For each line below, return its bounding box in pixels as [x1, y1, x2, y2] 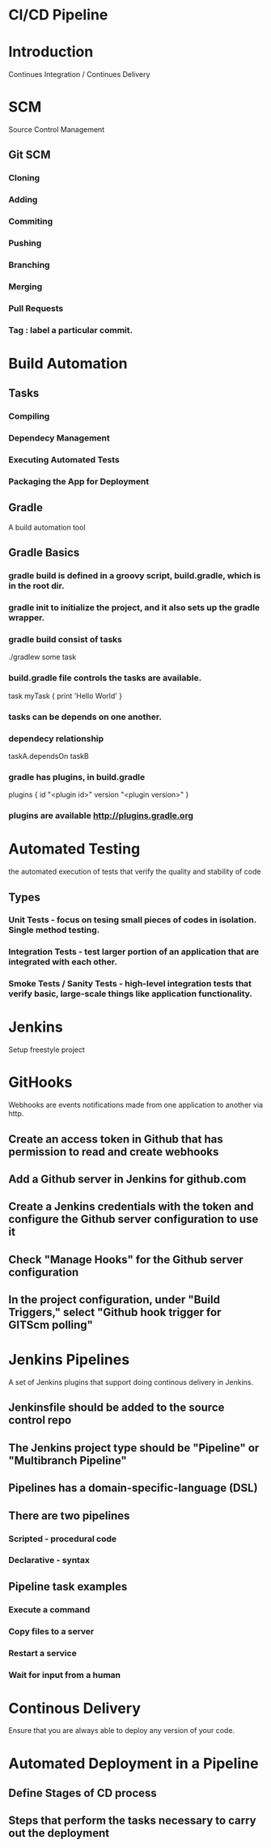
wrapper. [8, 612, 45, 624]
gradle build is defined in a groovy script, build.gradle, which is [8, 570, 261, 581]
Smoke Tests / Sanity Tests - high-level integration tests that [8, 978, 252, 990]
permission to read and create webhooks [8, 1144, 219, 1159]
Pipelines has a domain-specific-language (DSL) [8, 1481, 258, 1495]
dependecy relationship [8, 733, 104, 744]
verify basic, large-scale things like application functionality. [8, 988, 253, 999]
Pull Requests [8, 302, 64, 313]
